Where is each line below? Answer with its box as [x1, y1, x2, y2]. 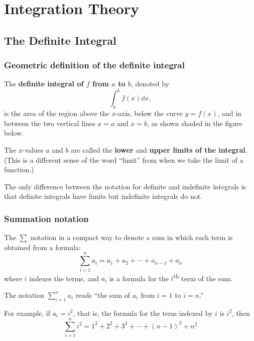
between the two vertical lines [4, 118, 95, 128]
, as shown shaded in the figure [147, 118, 242, 128]
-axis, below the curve [115, 108, 183, 119]
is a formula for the [109, 273, 169, 283]
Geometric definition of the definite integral [4, 59, 185, 71]
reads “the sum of [75, 289, 131, 300]
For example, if [4, 307, 51, 318]
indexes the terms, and [29, 273, 99, 283]
